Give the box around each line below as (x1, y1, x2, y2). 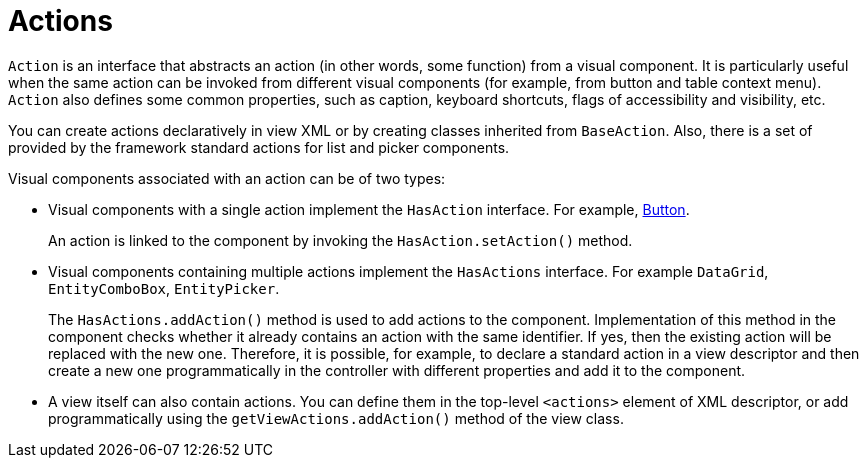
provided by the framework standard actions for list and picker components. (8, 138, 510, 156)
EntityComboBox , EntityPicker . (48, 279, 280, 297)
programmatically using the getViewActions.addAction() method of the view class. (48, 409, 624, 427)
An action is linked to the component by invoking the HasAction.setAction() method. (48, 231, 633, 249)
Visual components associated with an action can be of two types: (8, 169, 446, 187)
